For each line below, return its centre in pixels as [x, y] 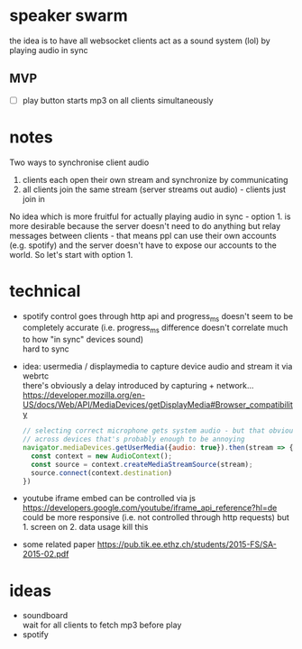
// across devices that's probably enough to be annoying [133, 439]
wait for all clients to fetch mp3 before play [102, 625]
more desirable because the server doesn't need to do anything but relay [145, 225]
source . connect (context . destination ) [102, 473]
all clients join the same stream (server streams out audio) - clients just [154, 189]
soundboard [45, 616]
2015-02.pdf [46, 554]
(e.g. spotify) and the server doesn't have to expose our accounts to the [143, 245]
